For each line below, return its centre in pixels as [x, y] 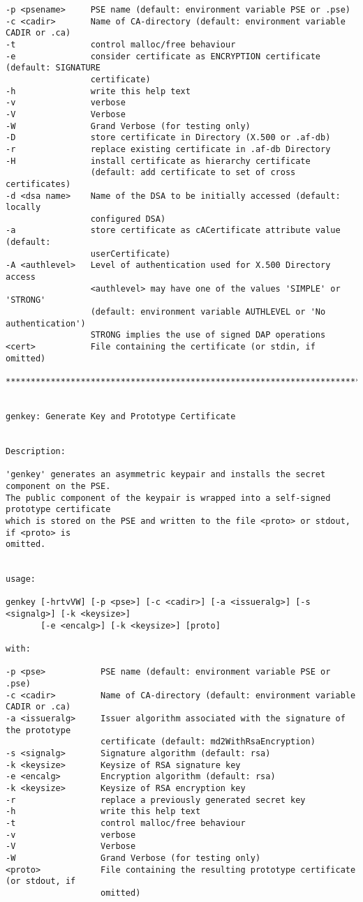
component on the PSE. [58, 486]
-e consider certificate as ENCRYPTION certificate [163, 56]
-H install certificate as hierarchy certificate [158, 161]
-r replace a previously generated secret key [156, 800]
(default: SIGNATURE [53, 68]
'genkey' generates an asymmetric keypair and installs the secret [166, 475]
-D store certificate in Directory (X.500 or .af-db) [168, 138]
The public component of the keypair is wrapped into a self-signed [168, 498]
